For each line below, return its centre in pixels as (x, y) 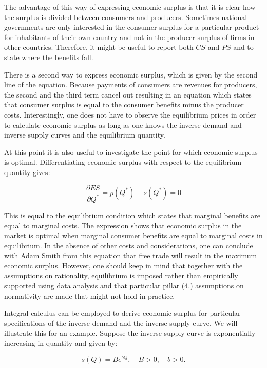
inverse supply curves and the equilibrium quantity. (85, 135)
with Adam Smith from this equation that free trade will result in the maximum (131, 255)
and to (243, 47)
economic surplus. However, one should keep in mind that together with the (123, 265)
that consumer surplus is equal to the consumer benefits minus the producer (124, 104)
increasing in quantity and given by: (61, 343)
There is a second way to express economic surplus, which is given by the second (131, 74)
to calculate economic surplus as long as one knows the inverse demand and (123, 124)
